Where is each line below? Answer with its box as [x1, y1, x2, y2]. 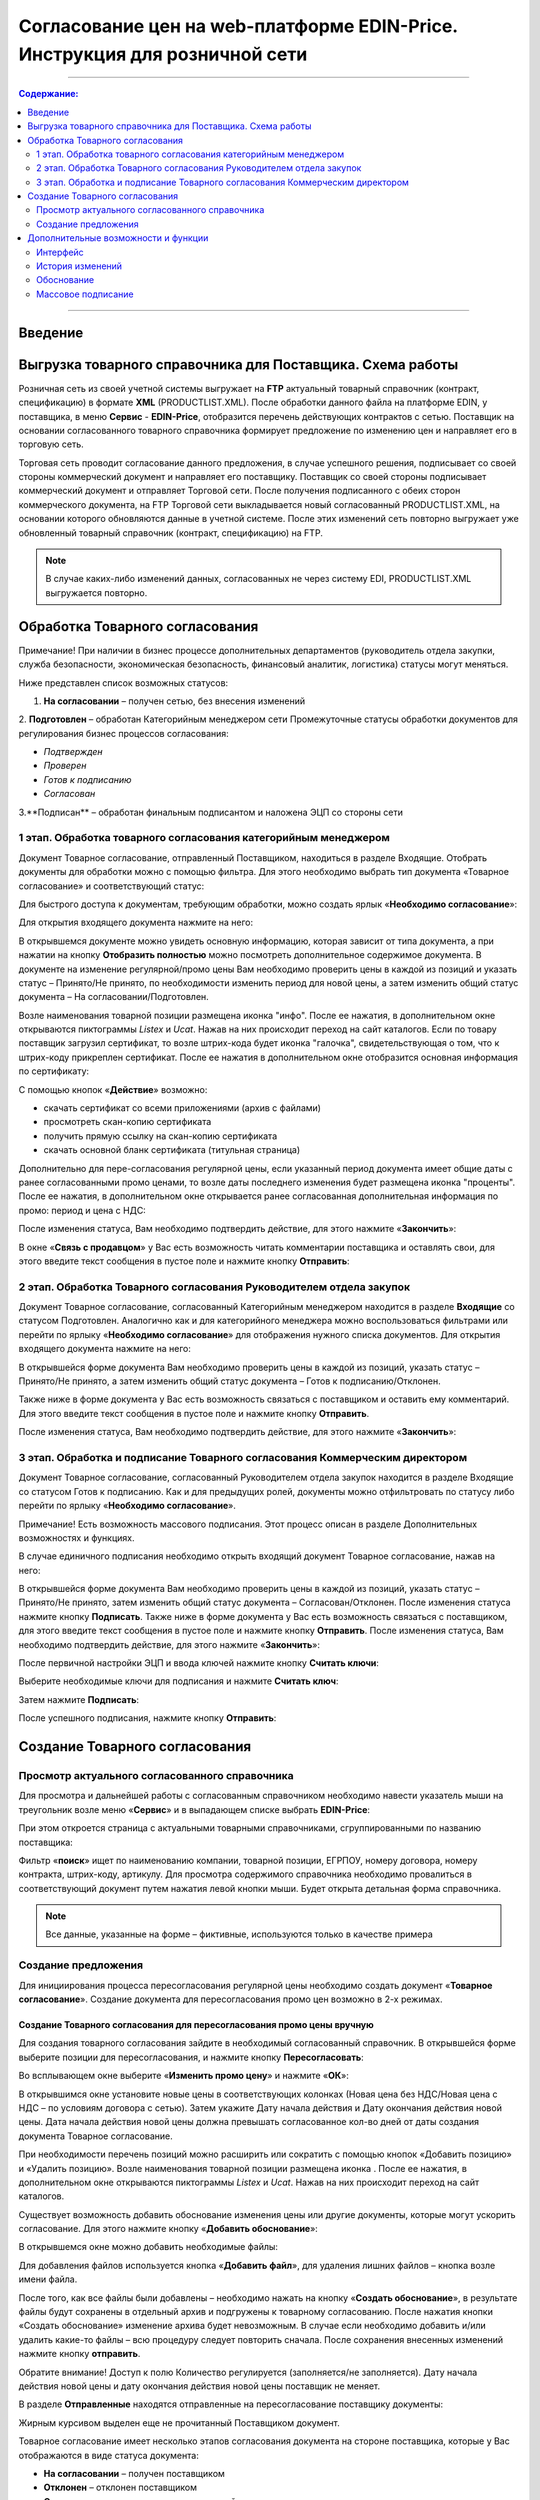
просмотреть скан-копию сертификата [43, 1116, 212, 1128]
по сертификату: [18, 1065, 90, 1077]
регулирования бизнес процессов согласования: [18, 727, 229, 739]
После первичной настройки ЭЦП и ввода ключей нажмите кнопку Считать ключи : [18, 1657, 380, 1669]
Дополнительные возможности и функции [27, 232, 209, 244]
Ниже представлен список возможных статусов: [18, 676, 229, 689]
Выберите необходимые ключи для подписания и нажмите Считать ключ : [18, 1675, 339, 1687]
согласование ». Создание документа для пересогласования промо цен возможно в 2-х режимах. [18, 1993, 444, 2005]
